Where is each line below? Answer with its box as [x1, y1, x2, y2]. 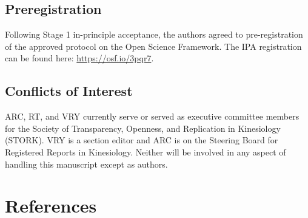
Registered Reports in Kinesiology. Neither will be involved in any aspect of [5, 145, 286, 158]
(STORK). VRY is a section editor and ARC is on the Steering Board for [5, 134, 278, 146]
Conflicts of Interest [5, 81, 133, 100]
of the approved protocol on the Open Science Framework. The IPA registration [5, 39, 302, 52]
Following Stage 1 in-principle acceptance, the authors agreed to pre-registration [5, 28, 303, 41]
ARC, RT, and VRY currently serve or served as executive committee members [5, 110, 300, 123]
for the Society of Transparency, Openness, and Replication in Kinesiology [5, 121, 281, 134]
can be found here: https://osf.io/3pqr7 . [5, 52, 154, 64]
